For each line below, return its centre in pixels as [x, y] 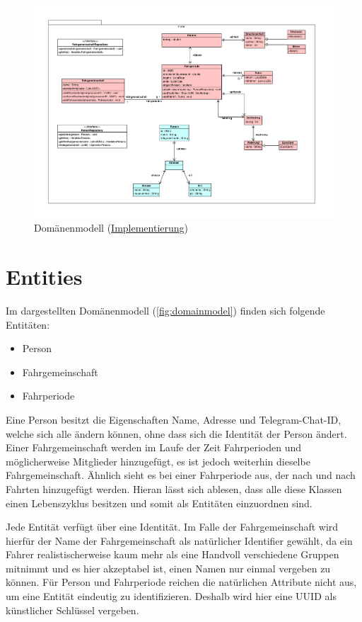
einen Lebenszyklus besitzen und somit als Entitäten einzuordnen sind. [159, 503]
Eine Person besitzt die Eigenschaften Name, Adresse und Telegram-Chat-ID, [174, 419]
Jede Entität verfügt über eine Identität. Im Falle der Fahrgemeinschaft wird [172, 527]
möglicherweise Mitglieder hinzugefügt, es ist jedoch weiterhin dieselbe [158, 461]
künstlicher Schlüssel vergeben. [72, 610]
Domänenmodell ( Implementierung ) [111, 228]
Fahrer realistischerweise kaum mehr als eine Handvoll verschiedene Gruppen [173, 554]
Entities [44, 277]
